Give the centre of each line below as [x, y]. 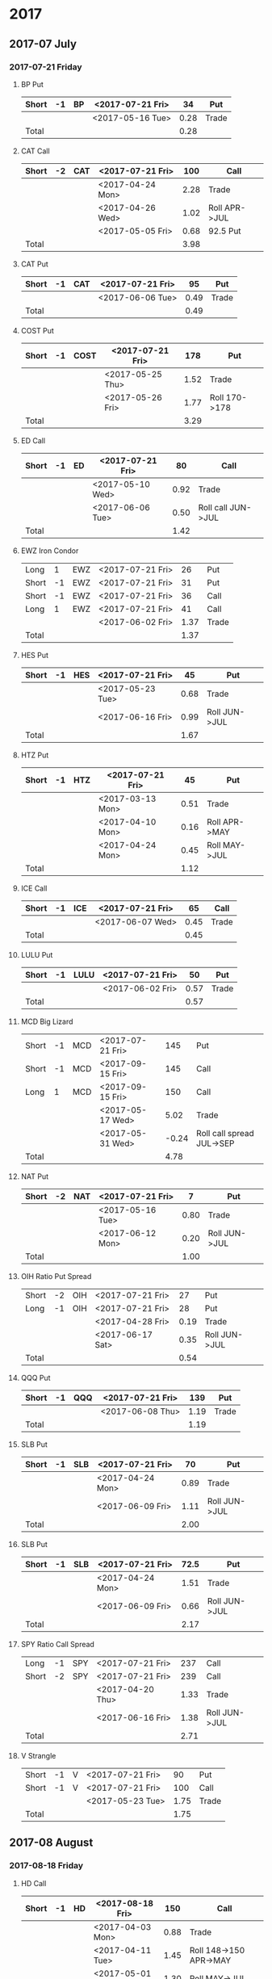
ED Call [33, 440]
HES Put [35, 655]
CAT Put [34, 264]
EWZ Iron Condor [50, 551]
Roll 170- [228, 397]
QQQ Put [36, 1377]
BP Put [32, 84]
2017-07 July [43, 44]
